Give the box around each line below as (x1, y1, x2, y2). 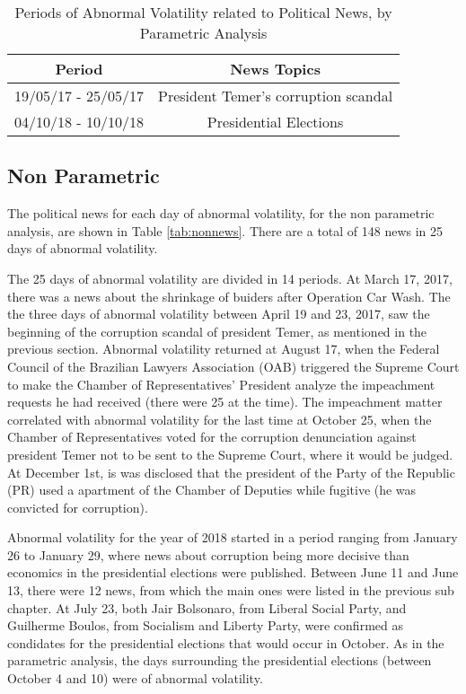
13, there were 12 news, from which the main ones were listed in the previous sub (7, 581, 454, 600)
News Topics (230, 58, 321, 79)
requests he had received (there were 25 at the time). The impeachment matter (7, 392, 443, 411)
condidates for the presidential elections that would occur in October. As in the (7, 633, 444, 652)
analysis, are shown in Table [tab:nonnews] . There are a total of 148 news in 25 (7, 221, 444, 240)
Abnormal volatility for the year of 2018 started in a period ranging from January (7, 528, 458, 547)
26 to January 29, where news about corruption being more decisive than (7, 545, 409, 564)
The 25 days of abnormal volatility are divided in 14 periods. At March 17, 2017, (7, 268, 453, 287)
